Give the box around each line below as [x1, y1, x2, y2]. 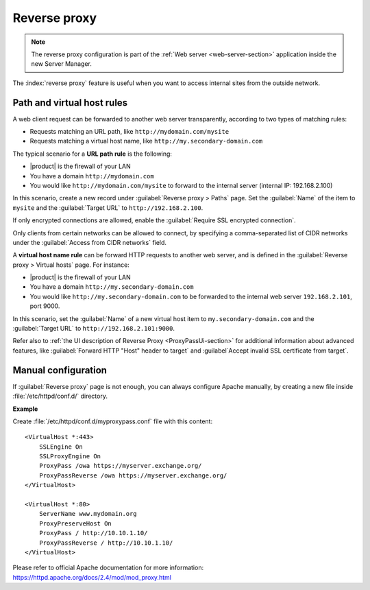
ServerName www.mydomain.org [38, 510, 137, 518]
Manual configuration [12, 364, 108, 376]
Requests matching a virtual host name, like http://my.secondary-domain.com [29, 137, 263, 145]
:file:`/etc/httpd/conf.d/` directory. [12, 392, 108, 401]
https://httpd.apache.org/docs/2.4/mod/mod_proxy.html [12, 573, 171, 581]
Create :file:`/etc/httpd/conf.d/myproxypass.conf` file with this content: [12, 417, 212, 425]
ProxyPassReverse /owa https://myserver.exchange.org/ [38, 471, 227, 480]
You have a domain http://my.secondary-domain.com [29, 283, 195, 291]
